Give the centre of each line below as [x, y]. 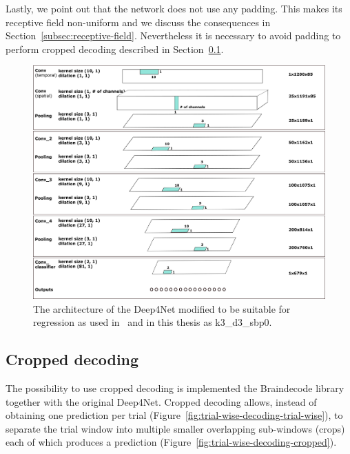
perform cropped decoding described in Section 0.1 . [115, 49]
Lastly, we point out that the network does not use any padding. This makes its [174, 8]
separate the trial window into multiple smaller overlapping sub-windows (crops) [175, 428]
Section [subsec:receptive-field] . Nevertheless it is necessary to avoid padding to [173, 35]
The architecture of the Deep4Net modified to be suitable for [162, 308]
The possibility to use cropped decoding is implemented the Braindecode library [175, 388]
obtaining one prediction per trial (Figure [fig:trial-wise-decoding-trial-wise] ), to [174, 415]
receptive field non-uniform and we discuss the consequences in [138, 22]
